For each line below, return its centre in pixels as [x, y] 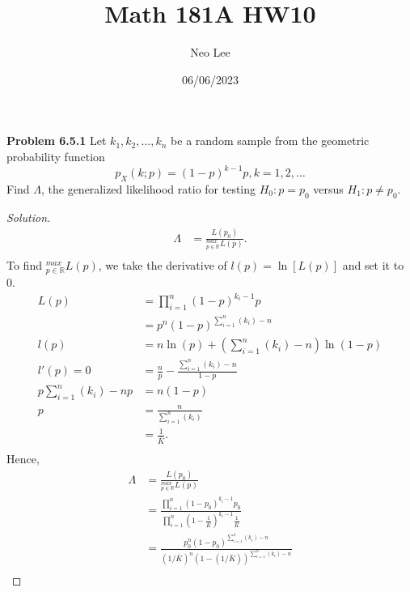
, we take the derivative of [163, 265]
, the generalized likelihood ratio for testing [148, 188]
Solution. [29, 217]
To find [24, 265]
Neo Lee [210, 52]
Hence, [23, 459]
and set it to [373, 265]
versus [328, 188]
